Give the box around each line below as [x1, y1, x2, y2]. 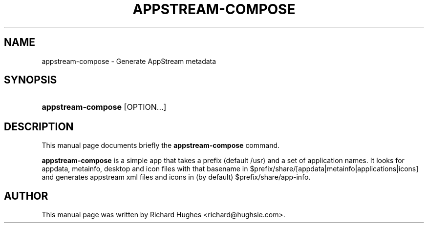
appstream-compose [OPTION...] [42, 102, 167, 112]
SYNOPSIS [4, 74, 57, 86]
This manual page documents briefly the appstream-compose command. [42, 141, 280, 150]
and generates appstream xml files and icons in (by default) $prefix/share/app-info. [42, 173, 311, 182]
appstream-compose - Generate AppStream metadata [42, 57, 216, 65]
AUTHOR [4, 189, 48, 202]
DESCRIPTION [4, 120, 74, 133]
